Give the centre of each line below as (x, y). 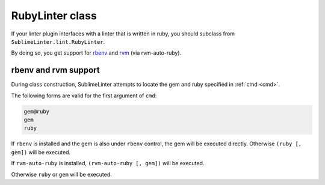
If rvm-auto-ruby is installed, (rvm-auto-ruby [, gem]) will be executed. (108, 163)
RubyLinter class (54, 16)
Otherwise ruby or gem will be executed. (62, 174)
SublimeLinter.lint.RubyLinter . (58, 41)
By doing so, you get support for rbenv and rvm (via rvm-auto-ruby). (96, 53)
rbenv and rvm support (55, 70)
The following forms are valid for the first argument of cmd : (84, 96)
